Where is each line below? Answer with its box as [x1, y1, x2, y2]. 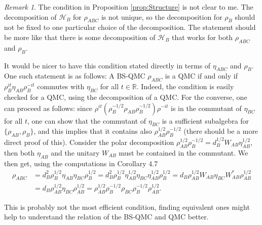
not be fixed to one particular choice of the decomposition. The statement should [4, 22, 256, 32]
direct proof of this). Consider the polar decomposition [4, 136, 174, 147]
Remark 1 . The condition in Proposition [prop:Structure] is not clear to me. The [4, 2, 253, 12]
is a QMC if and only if [165, 70, 238, 81]
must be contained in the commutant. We [119, 147, 248, 158]
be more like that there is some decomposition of [4, 31, 156, 42]
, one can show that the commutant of [27, 115, 146, 126]
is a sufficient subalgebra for [162, 115, 249, 126]
